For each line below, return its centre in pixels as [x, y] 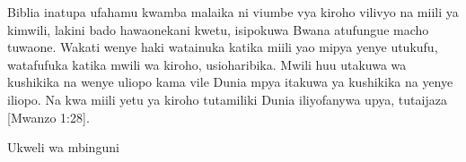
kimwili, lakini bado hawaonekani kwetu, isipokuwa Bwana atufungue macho [218, 29]
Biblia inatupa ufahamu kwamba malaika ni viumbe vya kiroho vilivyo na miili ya [233, 12]
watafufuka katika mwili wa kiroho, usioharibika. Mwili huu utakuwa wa [207, 64]
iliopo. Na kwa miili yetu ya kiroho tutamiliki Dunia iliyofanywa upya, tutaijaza [227, 99]
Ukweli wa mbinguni [63, 147]
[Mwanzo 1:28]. [48, 117]
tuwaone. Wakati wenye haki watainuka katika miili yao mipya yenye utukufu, [223, 47]
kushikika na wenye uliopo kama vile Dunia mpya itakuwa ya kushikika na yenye [230, 82]
